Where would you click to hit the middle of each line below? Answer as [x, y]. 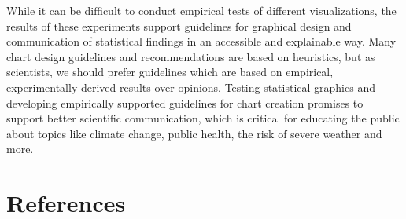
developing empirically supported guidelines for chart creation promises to [185, 102]
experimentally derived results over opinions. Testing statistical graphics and [191, 87]
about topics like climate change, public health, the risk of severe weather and [194, 133]
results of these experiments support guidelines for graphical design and [179, 26]
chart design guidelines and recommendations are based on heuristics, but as [191, 56]
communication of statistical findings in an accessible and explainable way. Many [201, 41]
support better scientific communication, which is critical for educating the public [203, 118]
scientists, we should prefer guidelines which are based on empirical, [170, 72]
